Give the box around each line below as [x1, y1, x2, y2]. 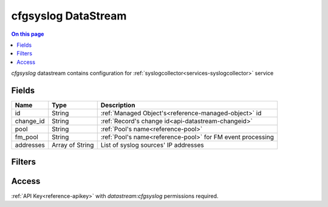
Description [100, 101, 135, 109]
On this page [11, 30, 44, 38]
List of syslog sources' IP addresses [100, 141, 205, 149]
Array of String [52, 141, 94, 149]
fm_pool [15, 133, 39, 141]
